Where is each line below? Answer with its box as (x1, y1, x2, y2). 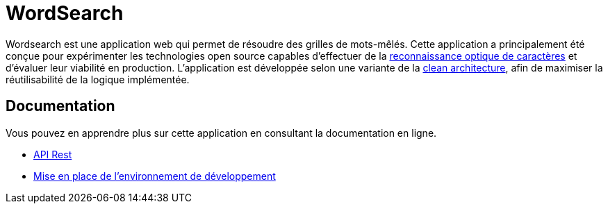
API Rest (33, 148, 72, 160)
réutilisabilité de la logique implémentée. (6, 73, 190, 85)
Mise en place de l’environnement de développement (33, 169, 276, 182)
